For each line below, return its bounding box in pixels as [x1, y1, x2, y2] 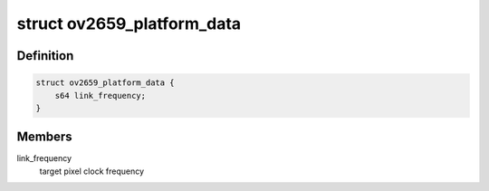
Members [16, 129, 72, 145]
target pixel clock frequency [39, 166, 145, 177]
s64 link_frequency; [54, 91, 147, 100]
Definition [16, 48, 74, 63]
